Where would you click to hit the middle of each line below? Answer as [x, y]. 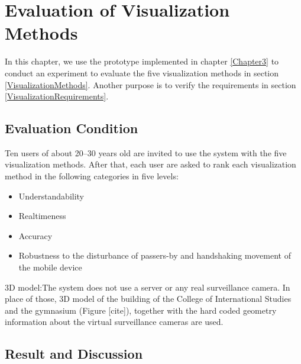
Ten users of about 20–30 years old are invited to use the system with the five [146, 152]
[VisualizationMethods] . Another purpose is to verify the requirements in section [150, 84]
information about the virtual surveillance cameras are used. [114, 322]
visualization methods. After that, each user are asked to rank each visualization [150, 164]
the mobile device [50, 267]
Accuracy [35, 235]
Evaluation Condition [72, 128]
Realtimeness [42, 216]
